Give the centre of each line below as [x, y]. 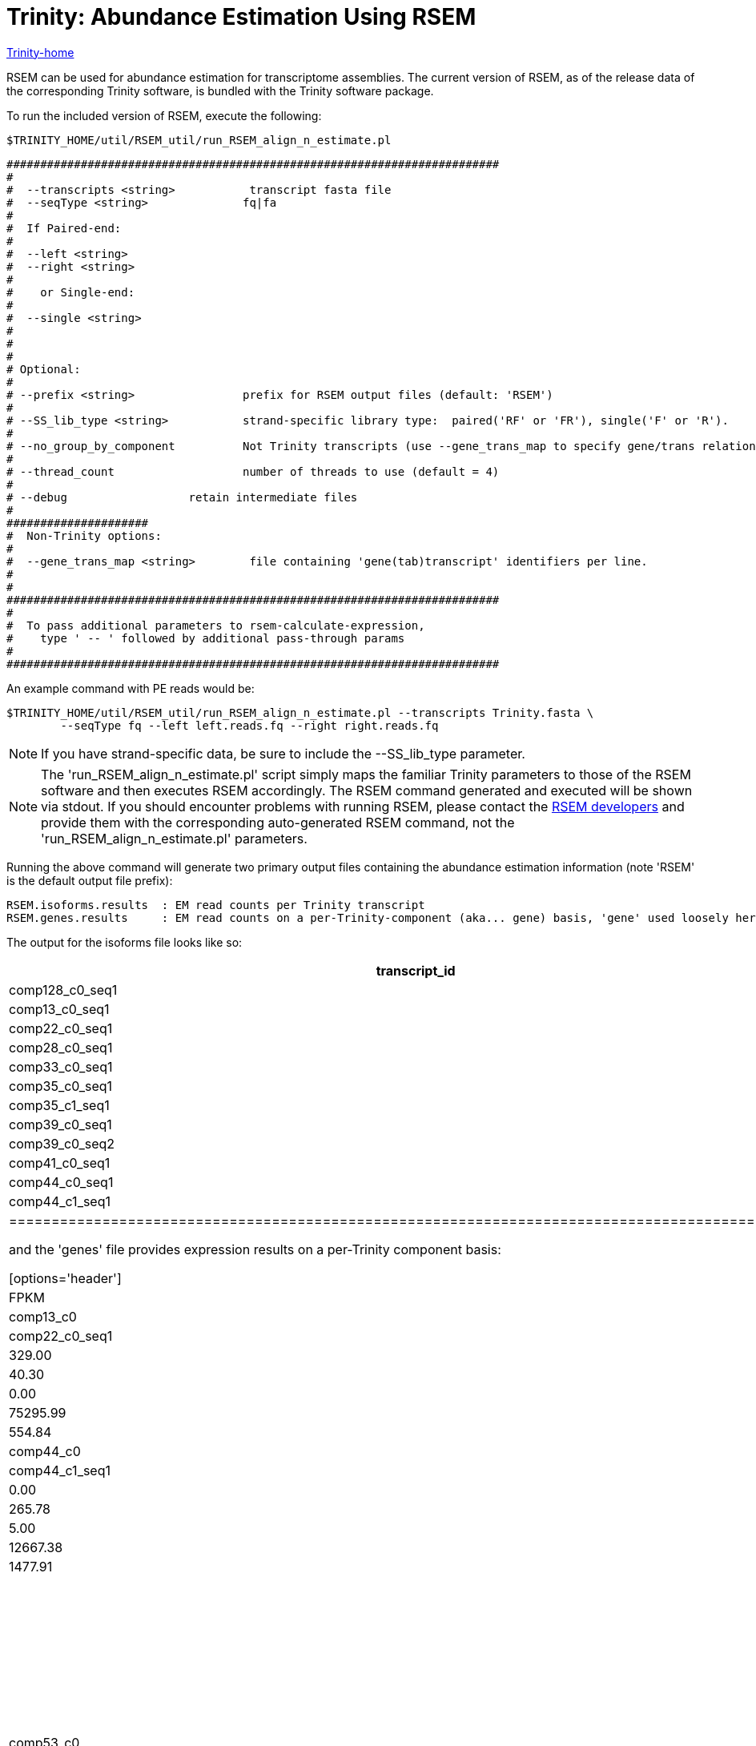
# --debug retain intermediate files [182, 497]
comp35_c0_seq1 [61, 1086]
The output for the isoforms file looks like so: [125, 942]
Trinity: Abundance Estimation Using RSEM [241, 17]
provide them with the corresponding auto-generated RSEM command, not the [278, 822]
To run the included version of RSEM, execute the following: [164, 115]
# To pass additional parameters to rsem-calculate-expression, [216, 625]
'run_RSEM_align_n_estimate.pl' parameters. [174, 838]
